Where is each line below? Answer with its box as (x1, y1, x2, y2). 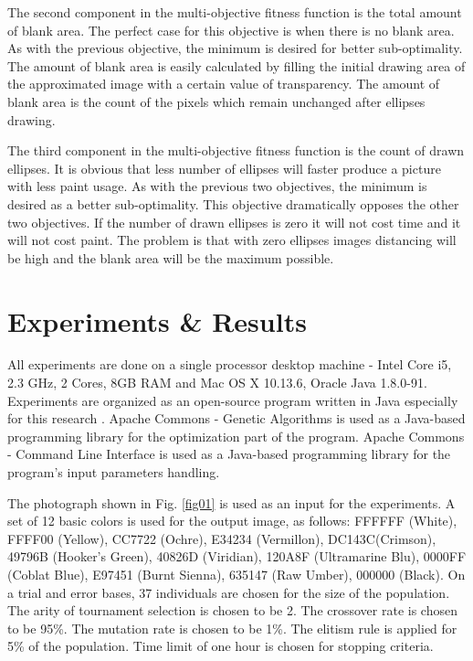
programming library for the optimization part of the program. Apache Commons (7, 426, 465, 445)
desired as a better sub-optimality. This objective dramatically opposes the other (7, 194, 459, 213)
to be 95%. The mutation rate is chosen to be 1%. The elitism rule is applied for (7, 618, 457, 637)
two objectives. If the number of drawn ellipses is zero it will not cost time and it (7, 212, 461, 231)
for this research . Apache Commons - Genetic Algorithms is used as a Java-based (7, 409, 466, 428)
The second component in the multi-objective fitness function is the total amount (7, 3, 462, 21)
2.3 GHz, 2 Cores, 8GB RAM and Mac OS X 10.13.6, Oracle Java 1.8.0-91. (7, 373, 427, 392)
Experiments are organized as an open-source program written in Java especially (7, 390, 458, 410)
